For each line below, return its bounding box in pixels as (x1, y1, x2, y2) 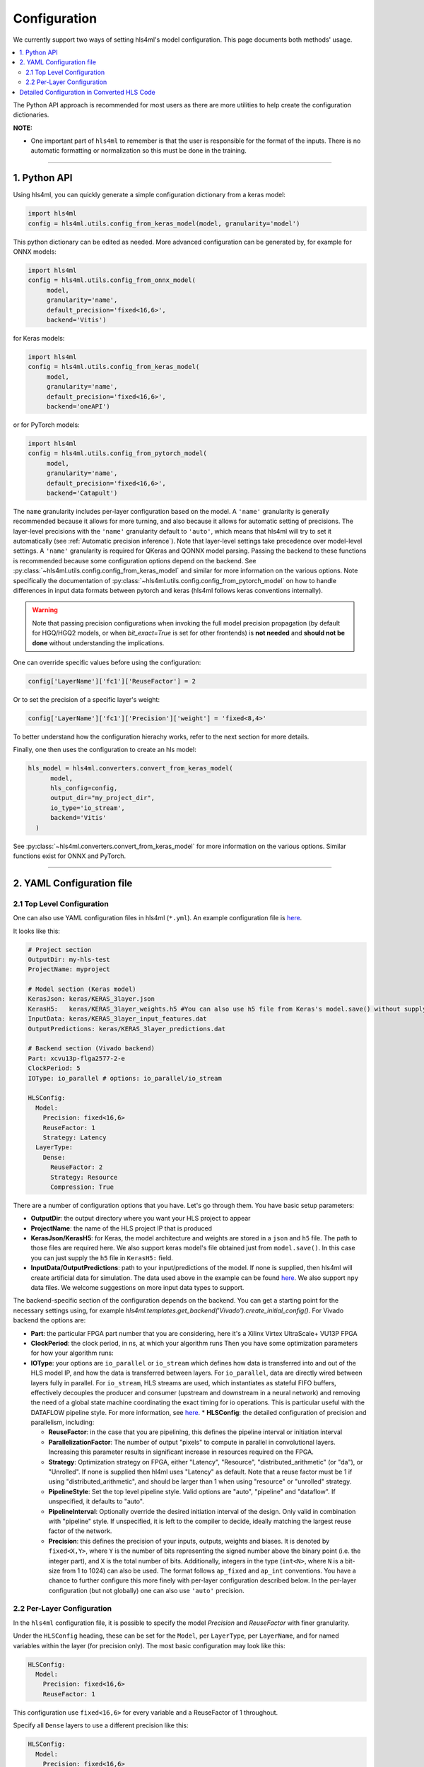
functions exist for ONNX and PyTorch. (13, 852, 126, 860)
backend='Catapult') (46, 488, 118, 497)
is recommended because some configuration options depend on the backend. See (13, 556, 257, 565)
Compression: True (50, 1182, 114, 1191)
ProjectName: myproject (28, 965, 111, 973)
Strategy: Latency (42, 1133, 107, 1141)
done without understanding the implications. (32, 638, 165, 647)
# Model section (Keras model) (28, 985, 137, 993)
